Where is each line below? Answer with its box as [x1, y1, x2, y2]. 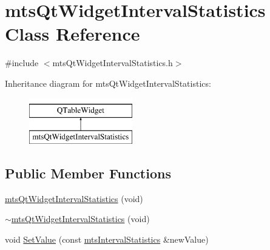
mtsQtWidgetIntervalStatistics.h [52, 56, 173, 69]
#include [5, 56, 39, 69]
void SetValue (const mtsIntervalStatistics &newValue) [5, 233, 209, 246]
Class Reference [5, 21, 140, 46]
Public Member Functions [5, 164, 171, 183]
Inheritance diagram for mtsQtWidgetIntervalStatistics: [5, 76, 211, 89]
